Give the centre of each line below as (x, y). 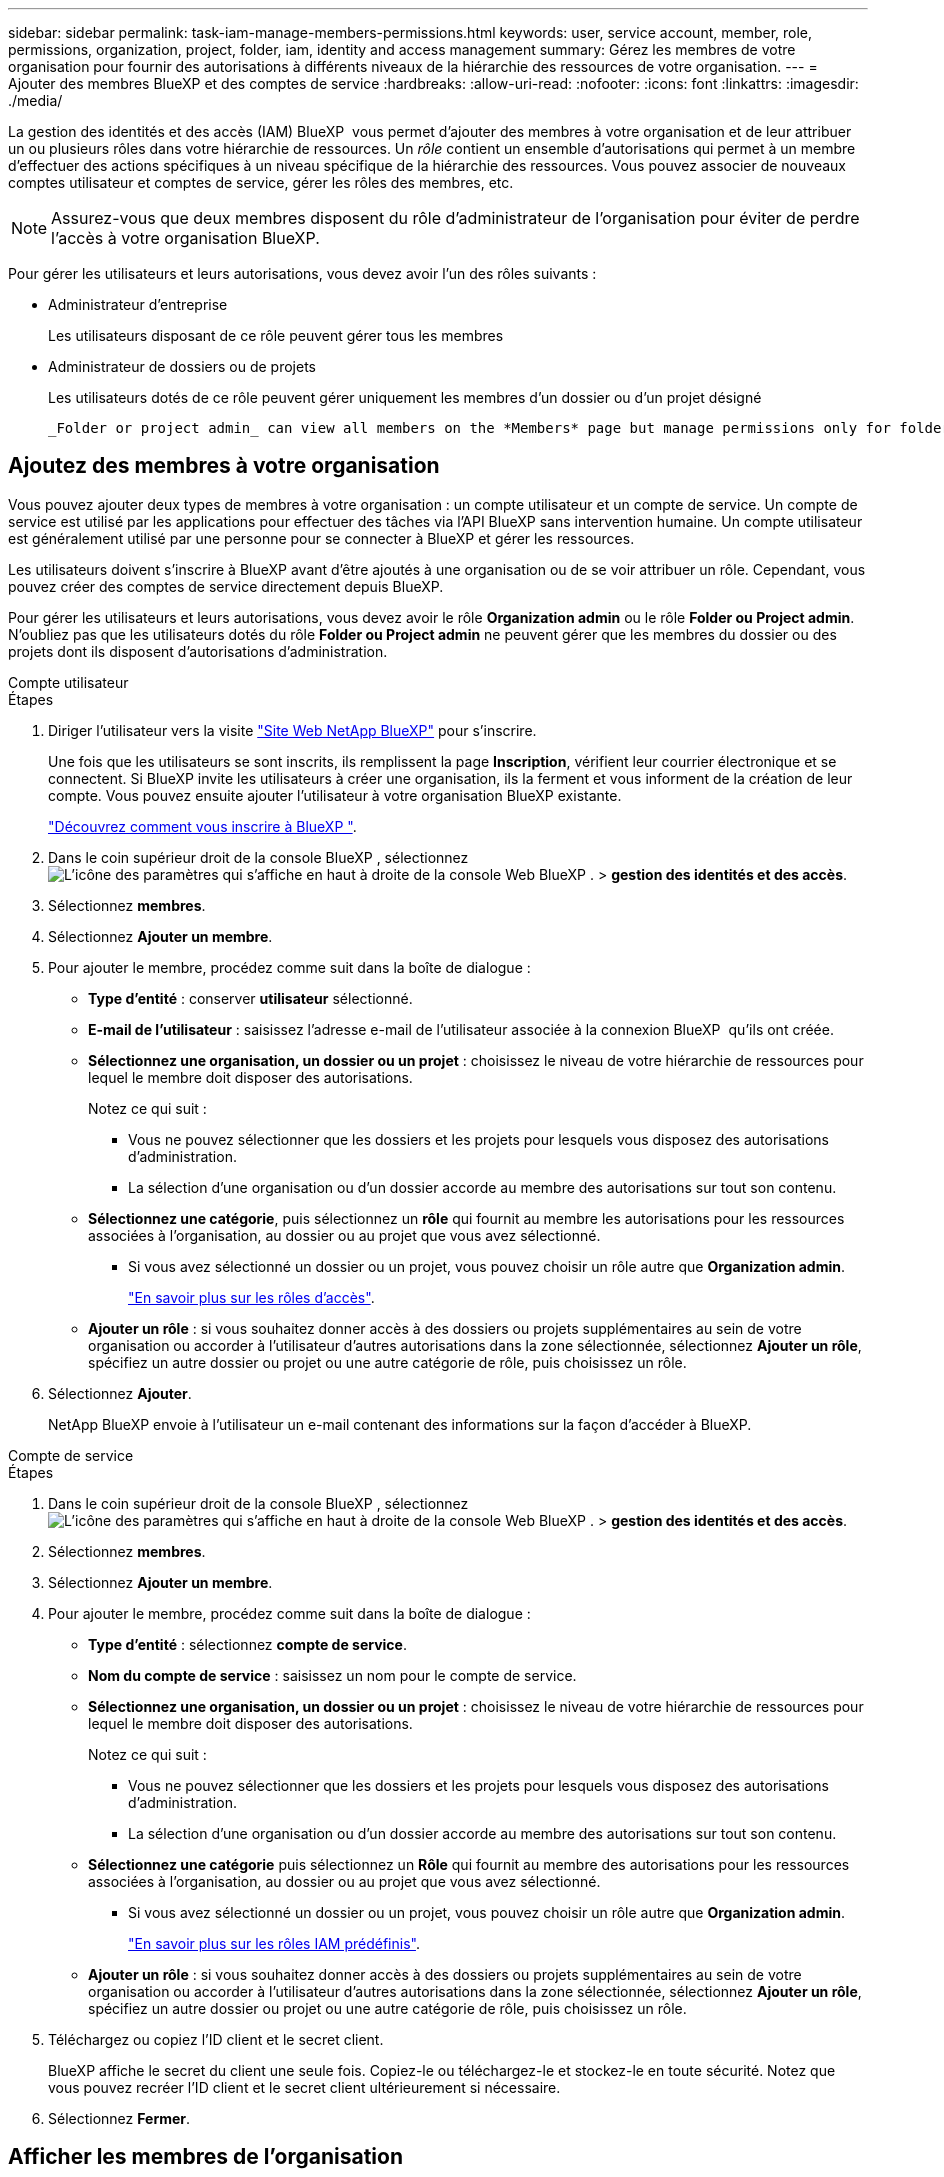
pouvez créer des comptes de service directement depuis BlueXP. (226, 586)
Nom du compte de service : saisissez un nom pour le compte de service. (332, 1675)
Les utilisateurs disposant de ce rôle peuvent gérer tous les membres (276, 335)
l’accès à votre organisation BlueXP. (185, 238)
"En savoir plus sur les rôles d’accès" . (251, 1297)
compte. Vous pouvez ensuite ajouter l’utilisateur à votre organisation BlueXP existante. (335, 795)
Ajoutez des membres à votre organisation (224, 466)
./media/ (35, 100)
